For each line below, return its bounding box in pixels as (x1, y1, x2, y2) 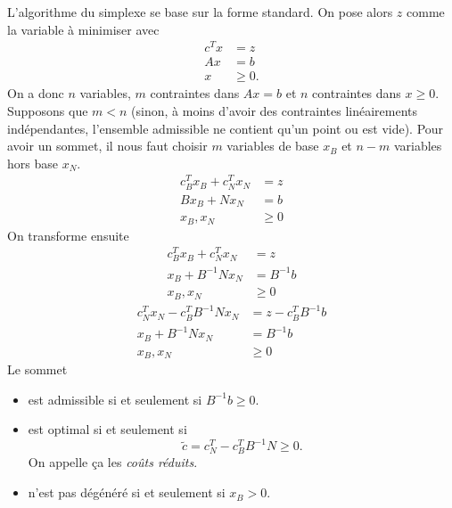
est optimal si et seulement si (28, 420, 187, 438)
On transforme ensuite (7, 225, 129, 244)
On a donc (7, 84, 64, 102)
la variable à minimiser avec (7, 20, 160, 38)
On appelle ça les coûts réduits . (28, 453, 198, 471)
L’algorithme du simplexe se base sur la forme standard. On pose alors (7, 3, 393, 20)
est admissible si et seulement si (28, 389, 202, 408)
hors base (7, 153, 58, 172)
